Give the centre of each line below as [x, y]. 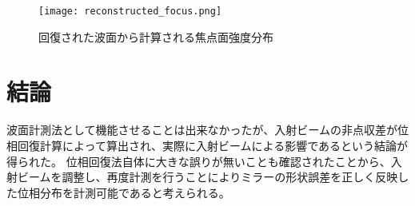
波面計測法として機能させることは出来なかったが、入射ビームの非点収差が [202, 130]
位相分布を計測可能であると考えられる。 [124, 192]
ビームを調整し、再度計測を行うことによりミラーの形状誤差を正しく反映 [207, 177]
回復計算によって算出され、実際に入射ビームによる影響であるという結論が [213, 145]
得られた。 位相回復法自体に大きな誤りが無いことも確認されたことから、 [199, 161]
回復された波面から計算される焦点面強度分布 [156, 36]
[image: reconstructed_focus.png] [130, 11]
